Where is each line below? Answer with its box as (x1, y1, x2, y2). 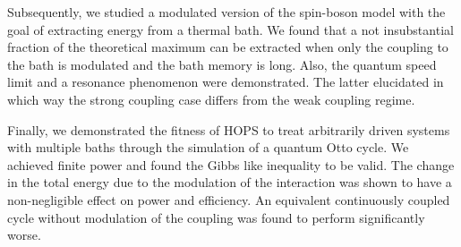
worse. (7, 226, 41, 244)
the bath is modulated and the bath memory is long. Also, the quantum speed (7, 55, 437, 73)
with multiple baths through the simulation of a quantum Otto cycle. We (7, 138, 409, 157)
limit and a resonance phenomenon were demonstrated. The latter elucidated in (7, 72, 444, 91)
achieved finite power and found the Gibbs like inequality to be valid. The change (7, 155, 455, 174)
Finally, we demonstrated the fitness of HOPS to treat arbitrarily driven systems (7, 120, 450, 139)
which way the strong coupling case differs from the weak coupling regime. (7, 89, 415, 108)
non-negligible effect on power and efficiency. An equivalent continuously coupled (7, 190, 450, 209)
